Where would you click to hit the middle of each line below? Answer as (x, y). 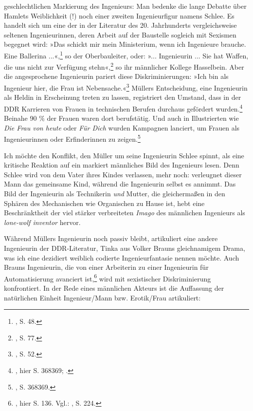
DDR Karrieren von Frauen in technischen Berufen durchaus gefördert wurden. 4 (123, 108)
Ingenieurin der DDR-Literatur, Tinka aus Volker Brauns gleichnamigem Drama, (125, 248)
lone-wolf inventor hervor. (42, 222)
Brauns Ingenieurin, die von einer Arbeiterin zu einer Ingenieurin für (106, 267)
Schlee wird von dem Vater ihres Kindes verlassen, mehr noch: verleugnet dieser (123, 174)
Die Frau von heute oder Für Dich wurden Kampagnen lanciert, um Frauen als (122, 127)
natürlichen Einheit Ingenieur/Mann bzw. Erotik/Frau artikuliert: (102, 297)
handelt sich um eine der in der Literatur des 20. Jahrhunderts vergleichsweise (120, 25)
